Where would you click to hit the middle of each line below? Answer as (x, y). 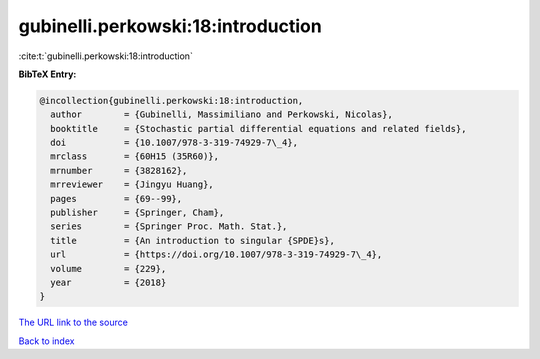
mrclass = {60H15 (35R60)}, (135, 156)
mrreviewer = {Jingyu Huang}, (132, 184)
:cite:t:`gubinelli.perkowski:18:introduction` (106, 56)
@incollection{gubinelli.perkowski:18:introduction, (171, 100)
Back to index (46, 341)
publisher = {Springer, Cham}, (137, 213)
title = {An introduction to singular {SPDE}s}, (192, 240)
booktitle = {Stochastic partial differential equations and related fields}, (258, 128)
